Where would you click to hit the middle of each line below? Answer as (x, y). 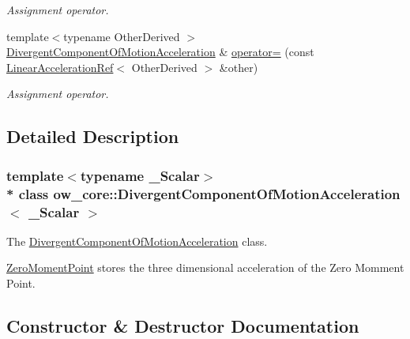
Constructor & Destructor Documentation (183, 325)
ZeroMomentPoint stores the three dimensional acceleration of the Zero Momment (205, 267)
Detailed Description (93, 136)
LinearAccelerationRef (60, 67)
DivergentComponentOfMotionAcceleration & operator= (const (160, 52)
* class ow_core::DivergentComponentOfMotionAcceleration (203, 193)
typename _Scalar (140, 175)
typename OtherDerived (122, 36)
